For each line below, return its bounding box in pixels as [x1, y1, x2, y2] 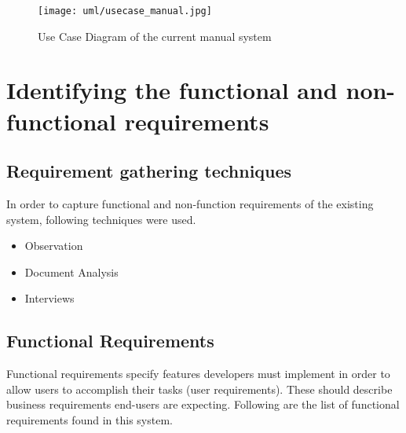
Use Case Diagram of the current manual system [38, 28, 272, 44]
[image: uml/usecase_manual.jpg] [38, 6, 212, 17]
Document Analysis [24, 263, 119, 280]
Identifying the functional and [6, 74, 338, 106]
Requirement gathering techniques [6, 159, 292, 183]
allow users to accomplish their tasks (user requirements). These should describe [6, 380, 393, 397]
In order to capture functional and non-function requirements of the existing [6, 196, 374, 212]
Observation [24, 237, 83, 254]
